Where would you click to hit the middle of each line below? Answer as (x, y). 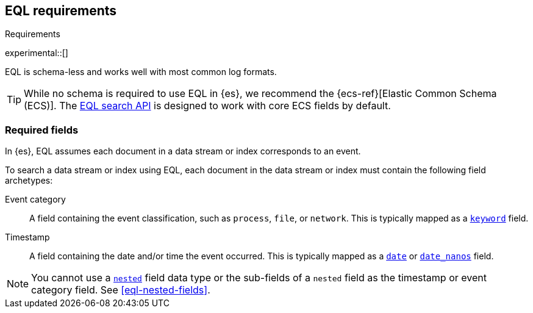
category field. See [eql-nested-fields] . (121, 290)
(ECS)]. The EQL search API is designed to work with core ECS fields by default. (207, 106)
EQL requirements (61, 11)
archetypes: (29, 181)
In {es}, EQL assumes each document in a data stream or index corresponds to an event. (183, 151)
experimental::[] (37, 53)
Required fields (42, 130)
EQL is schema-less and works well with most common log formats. (141, 72)
